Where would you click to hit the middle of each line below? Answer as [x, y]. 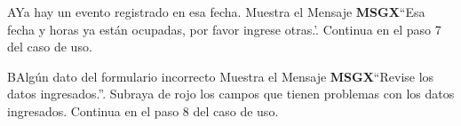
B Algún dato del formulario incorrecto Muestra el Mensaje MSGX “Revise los [221, 76]
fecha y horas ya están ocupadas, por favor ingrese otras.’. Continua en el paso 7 [224, 29]
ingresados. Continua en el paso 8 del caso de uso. [143, 110]
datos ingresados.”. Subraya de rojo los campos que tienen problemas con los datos [231, 94]
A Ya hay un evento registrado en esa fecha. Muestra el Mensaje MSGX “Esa [216, 12]
